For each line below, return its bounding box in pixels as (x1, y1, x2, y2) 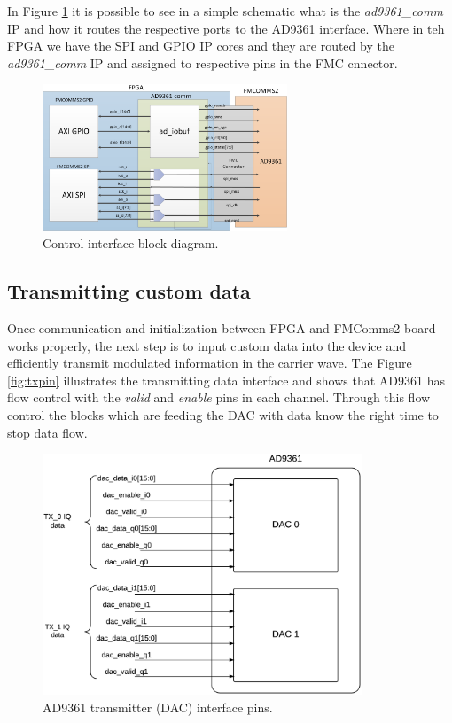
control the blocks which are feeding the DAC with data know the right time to (7, 405, 439, 424)
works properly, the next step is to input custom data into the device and (7, 336, 406, 354)
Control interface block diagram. (43, 234, 219, 253)
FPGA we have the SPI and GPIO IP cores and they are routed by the (7, 36, 394, 55)
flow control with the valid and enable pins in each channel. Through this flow (7, 388, 431, 407)
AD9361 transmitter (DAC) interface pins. (43, 697, 273, 716)
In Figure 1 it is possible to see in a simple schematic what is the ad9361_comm (7, 2, 443, 19)
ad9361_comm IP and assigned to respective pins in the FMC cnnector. (7, 53, 398, 72)
